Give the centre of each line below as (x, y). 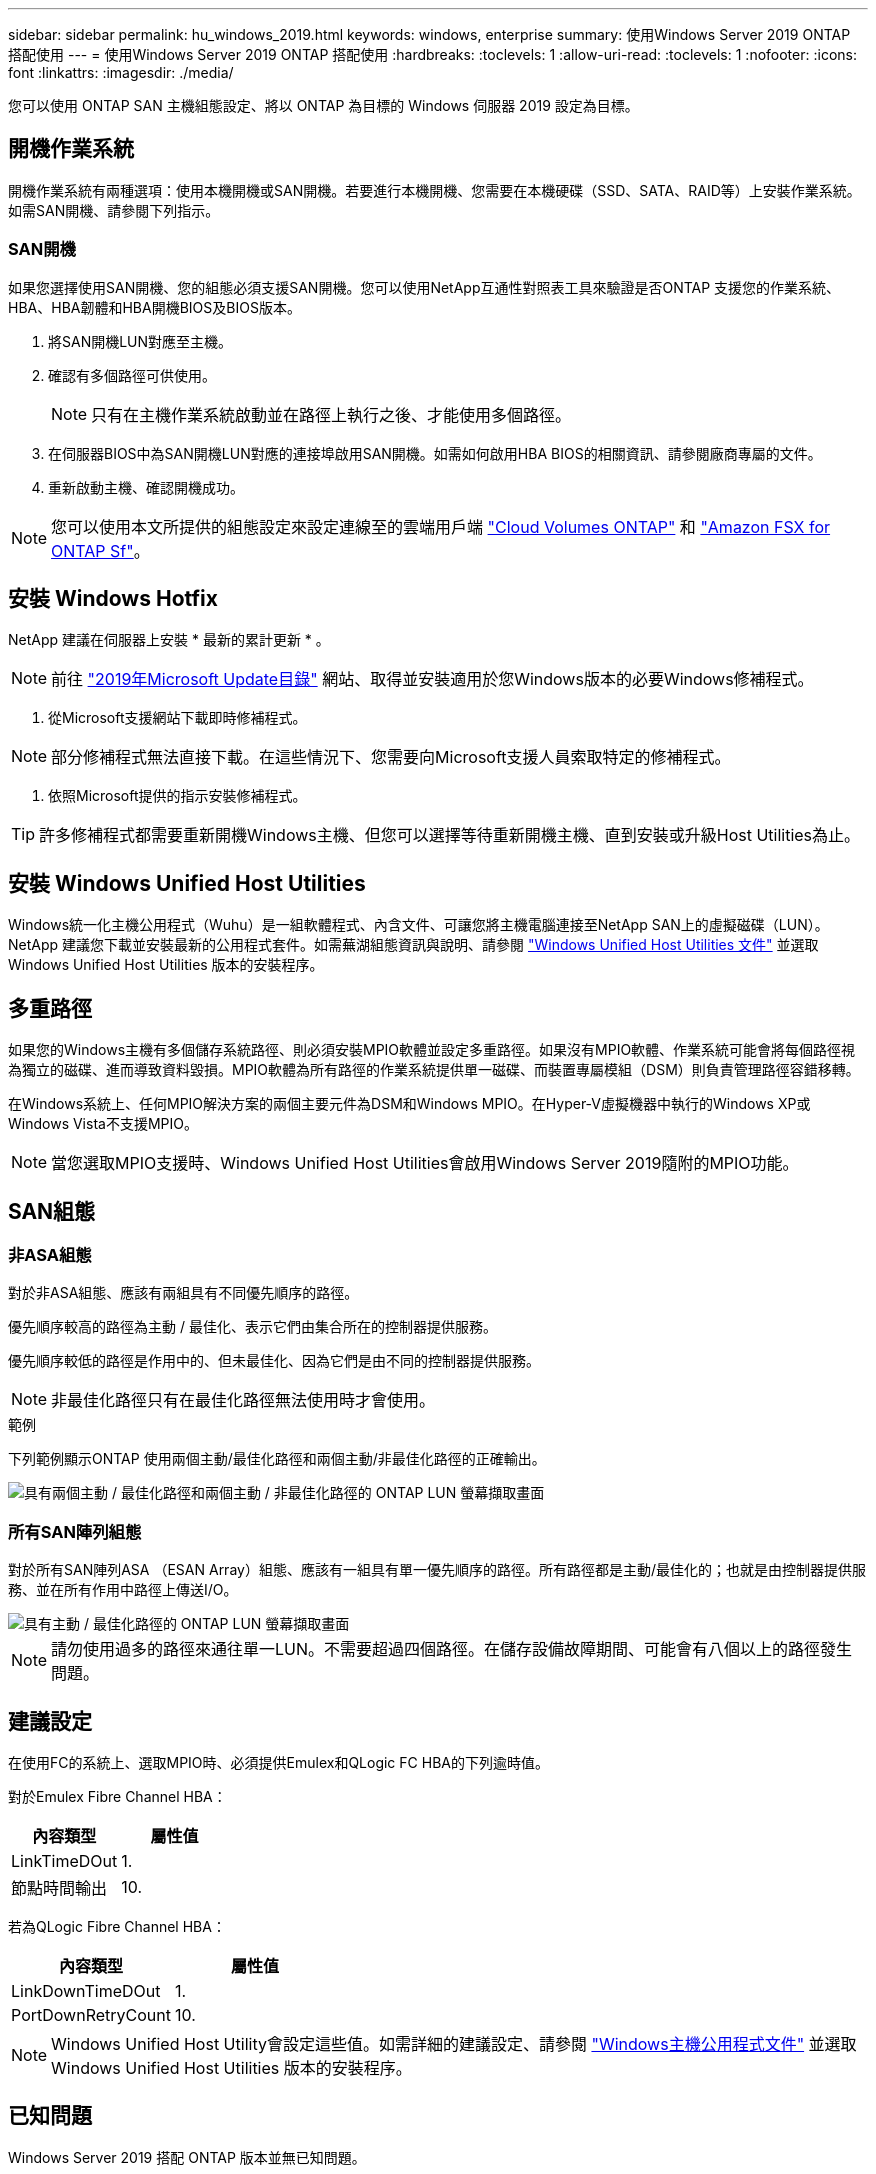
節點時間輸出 (59, 1887)
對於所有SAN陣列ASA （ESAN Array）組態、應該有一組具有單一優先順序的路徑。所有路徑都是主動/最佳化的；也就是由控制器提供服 (437, 1570)
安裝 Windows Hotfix (113, 599)
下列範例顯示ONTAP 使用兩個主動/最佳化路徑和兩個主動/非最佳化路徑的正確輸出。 (277, 1459)
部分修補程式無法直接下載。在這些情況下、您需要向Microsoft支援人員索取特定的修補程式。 (391, 757)
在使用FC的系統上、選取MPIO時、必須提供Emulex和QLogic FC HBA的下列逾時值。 (278, 1762)
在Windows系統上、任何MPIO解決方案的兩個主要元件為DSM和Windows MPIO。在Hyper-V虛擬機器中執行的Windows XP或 (409, 1104)
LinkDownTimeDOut (86, 1990)
